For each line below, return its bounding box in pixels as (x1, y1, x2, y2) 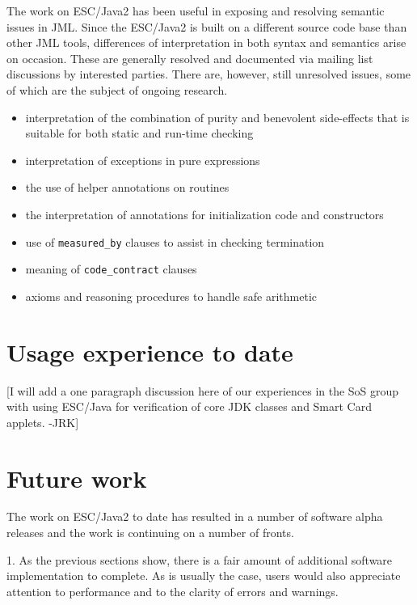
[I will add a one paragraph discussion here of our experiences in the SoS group (6, 382, 399, 399)
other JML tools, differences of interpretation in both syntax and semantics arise (6, 34, 406, 51)
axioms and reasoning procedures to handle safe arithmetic (25, 287, 317, 304)
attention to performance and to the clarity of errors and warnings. (6, 582, 339, 599)
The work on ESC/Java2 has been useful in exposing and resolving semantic (6, 2, 385, 19)
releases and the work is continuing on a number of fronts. (6, 524, 294, 541)
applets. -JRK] (6, 413, 79, 430)
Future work (6, 461, 147, 494)
